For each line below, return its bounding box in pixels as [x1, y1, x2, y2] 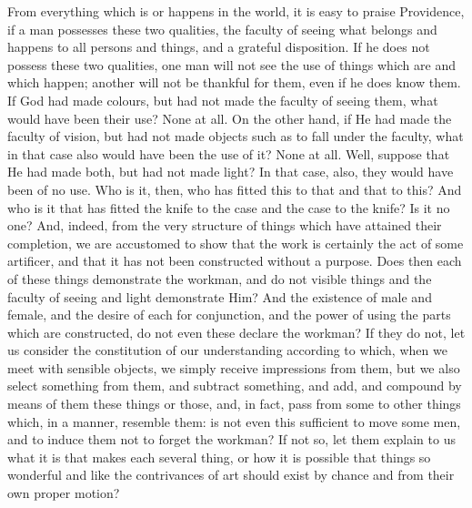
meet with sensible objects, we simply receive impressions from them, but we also [7, 358, 460, 377]
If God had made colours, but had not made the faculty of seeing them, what [7, 90, 438, 109]
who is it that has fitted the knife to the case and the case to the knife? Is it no [7, 198, 450, 217]
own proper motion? [7, 483, 120, 503]
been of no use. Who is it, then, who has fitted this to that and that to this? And [7, 179, 462, 198]
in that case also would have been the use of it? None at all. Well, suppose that [7, 144, 450, 163]
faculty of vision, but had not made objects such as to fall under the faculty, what [7, 127, 464, 146]
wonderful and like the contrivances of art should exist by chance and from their [7, 465, 455, 484]
